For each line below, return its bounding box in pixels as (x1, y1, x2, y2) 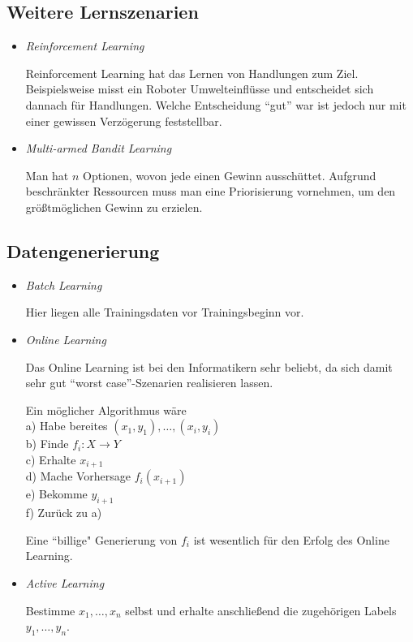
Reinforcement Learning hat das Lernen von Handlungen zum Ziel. (25, 64, 359, 81)
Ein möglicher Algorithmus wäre (25, 401, 187, 418)
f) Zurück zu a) (25, 504, 102, 521)
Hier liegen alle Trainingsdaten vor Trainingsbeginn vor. (25, 304, 304, 321)
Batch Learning (25, 276, 102, 293)
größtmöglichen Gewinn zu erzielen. (25, 198, 203, 215)
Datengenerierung (6, 238, 160, 263)
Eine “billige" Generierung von (25, 531, 178, 548)
